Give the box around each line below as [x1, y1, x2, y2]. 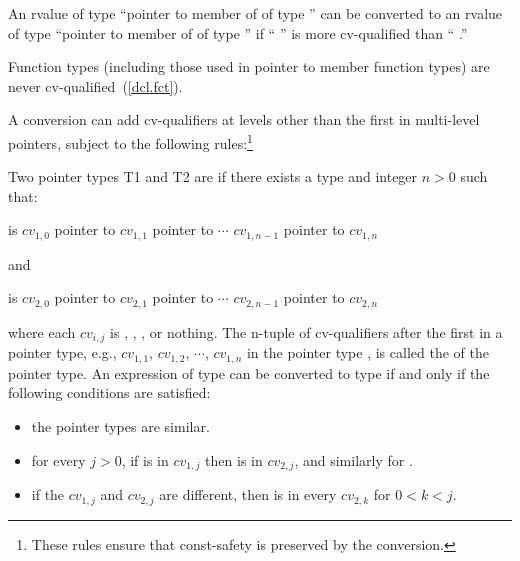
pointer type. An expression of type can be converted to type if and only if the [8, 362, 490, 383]
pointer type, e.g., [8, 342, 117, 363]
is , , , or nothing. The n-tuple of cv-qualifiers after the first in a [110, 321, 503, 342]
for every [31, 449, 86, 470]
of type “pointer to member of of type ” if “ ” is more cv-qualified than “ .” [8, 22, 468, 43]
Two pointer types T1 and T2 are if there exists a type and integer [8, 166, 418, 187]
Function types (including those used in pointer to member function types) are [8, 56, 490, 77]
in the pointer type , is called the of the [246, 342, 489, 363]
